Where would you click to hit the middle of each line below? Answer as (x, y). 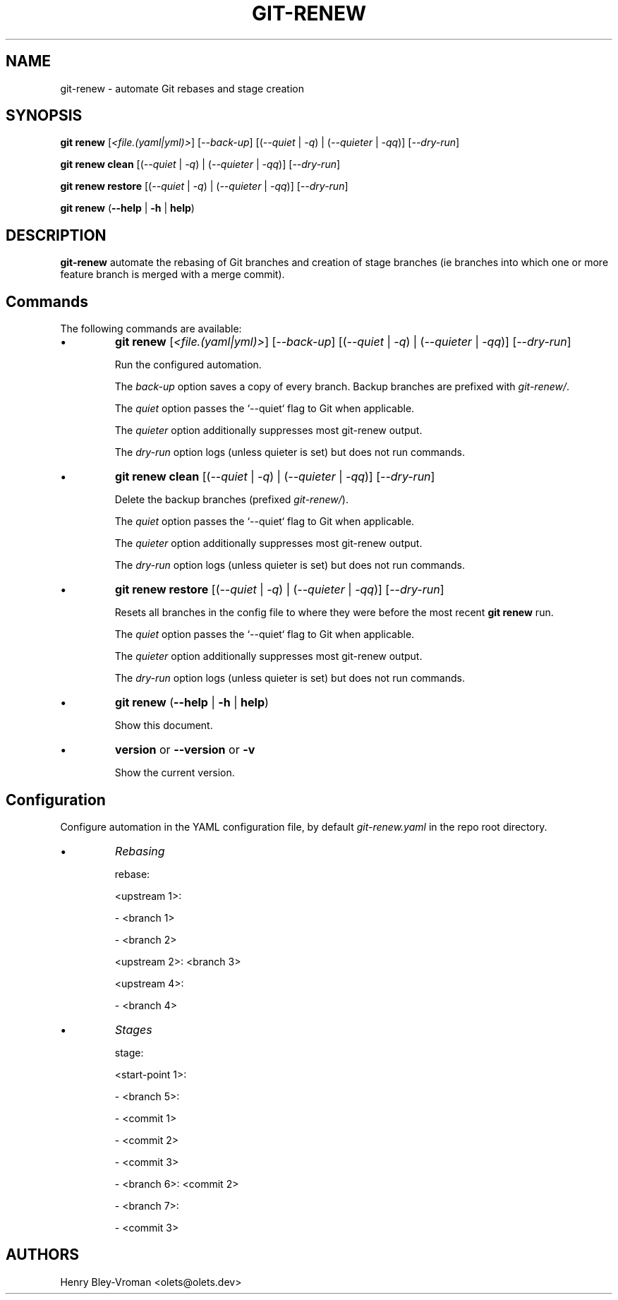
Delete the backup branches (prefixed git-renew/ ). (231, 500)
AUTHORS (43, 1255)
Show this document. (164, 726)
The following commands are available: (151, 329)
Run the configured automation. (188, 365)
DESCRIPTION (56, 235)
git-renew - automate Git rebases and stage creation (182, 88)
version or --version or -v (185, 750)
